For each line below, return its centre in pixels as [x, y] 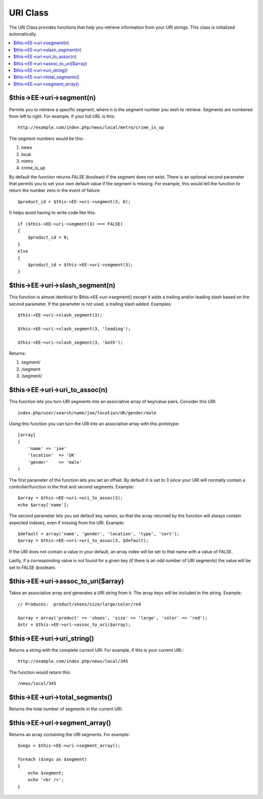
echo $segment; [46, 773]
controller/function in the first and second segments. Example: [72, 487]
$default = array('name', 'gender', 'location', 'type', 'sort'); [99, 534]
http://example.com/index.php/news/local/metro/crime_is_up [91, 127]
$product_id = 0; [48, 237]
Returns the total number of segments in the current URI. [66, 709]
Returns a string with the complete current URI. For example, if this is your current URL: [96, 650]
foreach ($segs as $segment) [52, 760]
